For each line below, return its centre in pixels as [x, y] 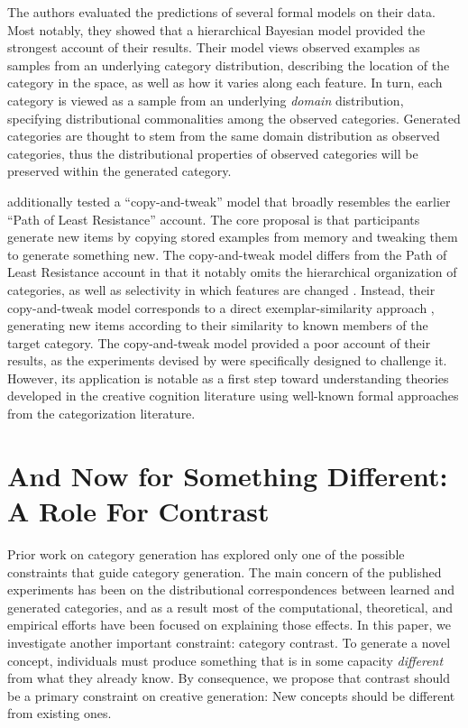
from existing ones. [60, 713]
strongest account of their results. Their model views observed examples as [214, 47]
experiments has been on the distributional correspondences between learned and [231, 590]
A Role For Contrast [138, 511]
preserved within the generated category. [119, 171]
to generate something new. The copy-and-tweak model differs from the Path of [227, 254]
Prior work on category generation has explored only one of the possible [206, 553]
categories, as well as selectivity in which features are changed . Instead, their [221, 289]
